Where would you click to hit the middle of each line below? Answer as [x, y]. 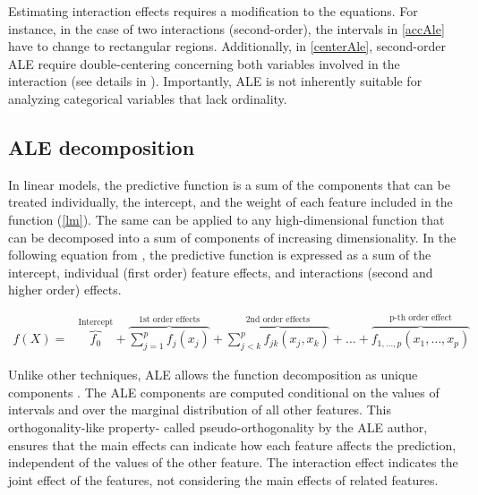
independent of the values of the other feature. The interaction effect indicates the [233, 462]
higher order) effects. [65, 290]
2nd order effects [278, 320]
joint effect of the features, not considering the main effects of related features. [223, 479]
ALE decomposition [102, 146]
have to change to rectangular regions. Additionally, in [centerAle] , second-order [227, 46]
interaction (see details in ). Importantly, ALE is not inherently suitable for [215, 81]
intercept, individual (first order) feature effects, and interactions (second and [221, 272]
